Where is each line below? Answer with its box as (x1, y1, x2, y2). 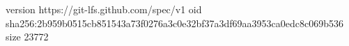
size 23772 (6, 29, 49, 44)
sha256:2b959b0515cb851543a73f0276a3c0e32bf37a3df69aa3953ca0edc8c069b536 (6, 15, 344, 30)
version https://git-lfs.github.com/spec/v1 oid (6, 2, 202, 16)
